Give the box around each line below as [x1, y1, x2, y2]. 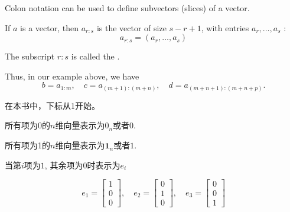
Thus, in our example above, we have [5, 69, 139, 82]
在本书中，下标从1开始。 [5, 99, 100, 111]
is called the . [71, 50, 120, 62]
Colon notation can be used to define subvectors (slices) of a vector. [5, 2, 250, 14]
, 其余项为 [44, 158, 83, 171]
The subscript [5, 50, 55, 62]
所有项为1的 [5, 139, 50, 151]
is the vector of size [96, 21, 167, 34]
